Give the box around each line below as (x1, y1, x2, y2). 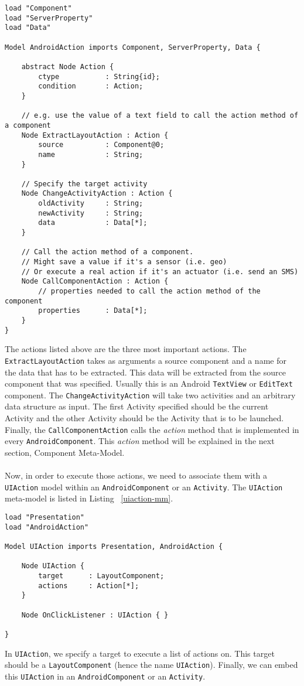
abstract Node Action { (21, 62, 114, 71)
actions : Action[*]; (38, 581, 139, 590)
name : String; (38, 150, 144, 159)
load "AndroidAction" (5, 523, 89, 531)
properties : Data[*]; (38, 306, 148, 315)
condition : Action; (38, 82, 144, 91)
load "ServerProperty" (5, 13, 93, 22)
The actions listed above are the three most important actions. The (5, 343, 247, 355)
